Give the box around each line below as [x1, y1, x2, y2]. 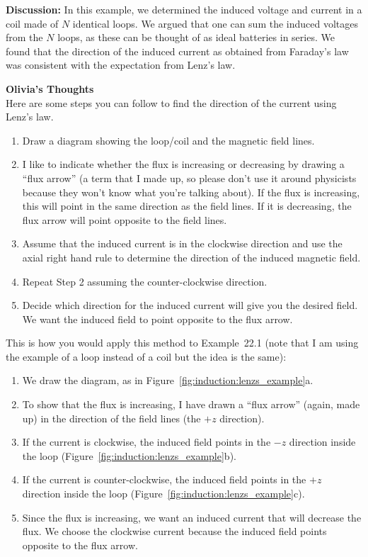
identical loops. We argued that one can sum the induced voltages [72, 16, 359, 30]
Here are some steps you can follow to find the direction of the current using [6, 95, 337, 110]
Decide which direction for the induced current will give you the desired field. [22, 298, 358, 313]
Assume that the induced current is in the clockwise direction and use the [22, 236, 343, 251]
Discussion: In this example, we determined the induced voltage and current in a [6, 2, 362, 16]
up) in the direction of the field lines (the [22, 410, 201, 425]
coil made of [6, 16, 59, 30]
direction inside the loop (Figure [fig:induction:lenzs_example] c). [22, 486, 305, 501]
